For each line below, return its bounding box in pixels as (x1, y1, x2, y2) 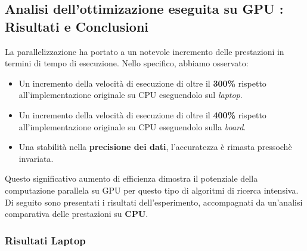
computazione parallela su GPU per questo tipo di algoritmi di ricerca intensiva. (5, 183, 299, 196)
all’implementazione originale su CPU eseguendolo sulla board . (18, 120, 246, 133)
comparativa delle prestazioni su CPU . (5, 207, 148, 220)
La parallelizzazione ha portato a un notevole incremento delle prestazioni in (5, 45, 284, 57)
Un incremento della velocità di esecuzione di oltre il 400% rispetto (18, 108, 266, 121)
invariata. (18, 152, 54, 164)
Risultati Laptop (5, 232, 86, 247)
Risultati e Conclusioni (5, 17, 149, 35)
